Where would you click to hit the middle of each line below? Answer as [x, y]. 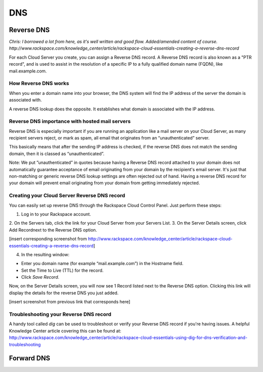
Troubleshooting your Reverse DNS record [60, 315]
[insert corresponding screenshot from [48, 239]
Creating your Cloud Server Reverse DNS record [67, 195]
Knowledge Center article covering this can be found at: [65, 331]
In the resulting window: [45, 254]
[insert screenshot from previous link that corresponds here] [70, 302]
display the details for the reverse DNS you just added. [64, 293]
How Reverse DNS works [39, 84]
